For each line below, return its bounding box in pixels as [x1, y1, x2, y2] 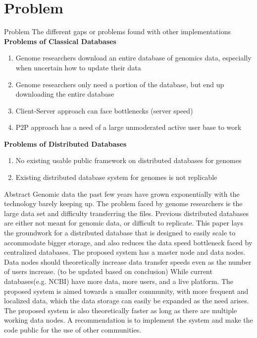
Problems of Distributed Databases [4, 138, 127, 149]
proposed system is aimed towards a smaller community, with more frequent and [4, 285, 249, 296]
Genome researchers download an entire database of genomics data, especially [15, 53, 252, 63]
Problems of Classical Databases [4, 36, 116, 46]
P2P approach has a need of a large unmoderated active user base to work [15, 122, 242, 132]
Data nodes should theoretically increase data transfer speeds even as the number [4, 256, 252, 267]
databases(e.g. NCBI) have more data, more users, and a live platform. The [4, 276, 234, 286]
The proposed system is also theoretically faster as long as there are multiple [4, 305, 237, 315]
